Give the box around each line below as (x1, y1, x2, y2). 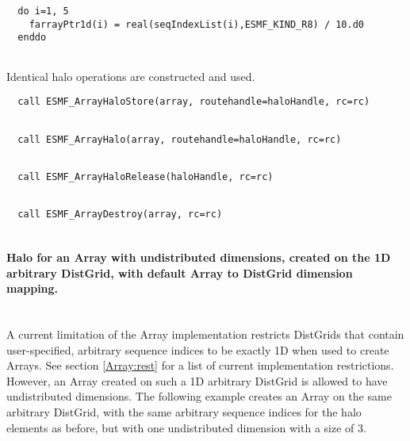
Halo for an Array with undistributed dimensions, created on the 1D (6, 249, 391, 266)
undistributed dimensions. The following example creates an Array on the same (6, 388, 392, 405)
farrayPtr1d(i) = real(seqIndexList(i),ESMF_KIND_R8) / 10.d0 (29, 18, 365, 30)
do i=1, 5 (17, 6, 69, 17)
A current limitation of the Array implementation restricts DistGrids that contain (6, 326, 404, 343)
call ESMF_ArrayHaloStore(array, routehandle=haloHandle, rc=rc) (17, 96, 370, 108)
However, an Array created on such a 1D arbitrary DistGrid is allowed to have (6, 372, 388, 389)
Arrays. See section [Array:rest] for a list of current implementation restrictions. (6, 357, 394, 374)
